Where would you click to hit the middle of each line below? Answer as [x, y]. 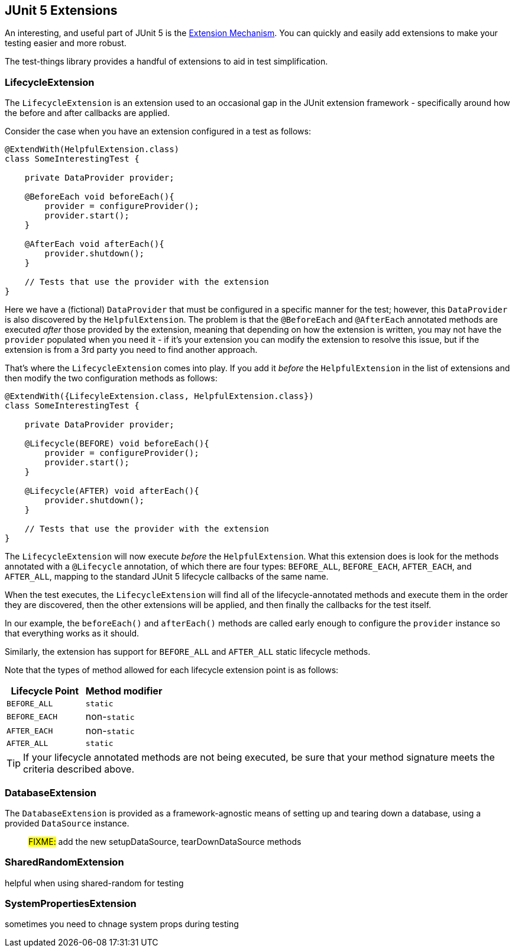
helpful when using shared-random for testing [94, 883]
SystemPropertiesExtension [71, 904]
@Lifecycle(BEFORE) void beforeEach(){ [117, 444]
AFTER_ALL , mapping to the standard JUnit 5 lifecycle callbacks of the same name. [167, 577]
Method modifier [124, 691]
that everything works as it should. [72, 633]
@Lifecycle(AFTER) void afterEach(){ [112, 491]
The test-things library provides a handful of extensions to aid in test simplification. [166, 62]
